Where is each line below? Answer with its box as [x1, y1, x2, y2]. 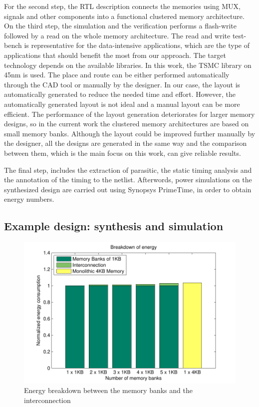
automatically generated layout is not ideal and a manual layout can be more [4, 98, 240, 109]
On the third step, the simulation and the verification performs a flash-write [4, 20, 237, 31]
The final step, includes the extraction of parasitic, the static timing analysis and [4, 164, 252, 175]
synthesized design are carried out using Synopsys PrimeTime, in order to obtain [4, 184, 252, 194]
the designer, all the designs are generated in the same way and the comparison [4, 138, 247, 148]
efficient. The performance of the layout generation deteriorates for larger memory [4, 108, 255, 119]
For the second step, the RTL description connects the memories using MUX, [4, 1, 241, 11]
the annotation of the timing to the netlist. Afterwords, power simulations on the [4, 174, 252, 185]
